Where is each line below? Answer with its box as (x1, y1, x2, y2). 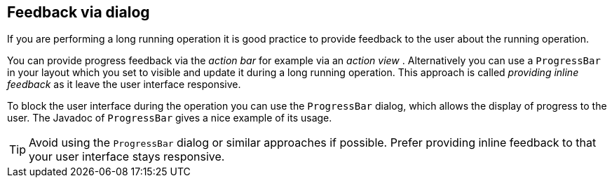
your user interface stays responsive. (29, 149, 225, 164)
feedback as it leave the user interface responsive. (7, 78, 241, 91)
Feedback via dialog (7, 3, 150, 21)
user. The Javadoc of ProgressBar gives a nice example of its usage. (7, 112, 332, 124)
